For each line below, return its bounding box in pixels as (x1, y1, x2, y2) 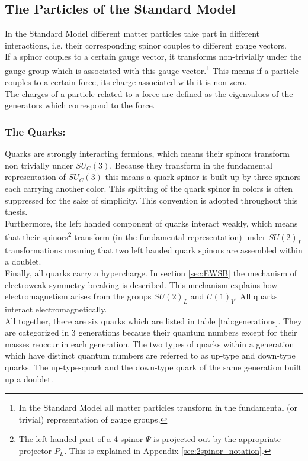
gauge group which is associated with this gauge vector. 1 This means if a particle (5, 62, 299, 76)
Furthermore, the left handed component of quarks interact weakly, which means (5, 217, 298, 229)
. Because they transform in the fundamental (110, 159, 272, 171)
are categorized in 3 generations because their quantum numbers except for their (5, 326, 297, 339)
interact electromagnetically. (5, 303, 107, 315)
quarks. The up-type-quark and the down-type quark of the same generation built (5, 360, 302, 373)
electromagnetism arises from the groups (5, 290, 152, 302)
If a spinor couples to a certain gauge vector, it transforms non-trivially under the (5, 50, 302, 63)
